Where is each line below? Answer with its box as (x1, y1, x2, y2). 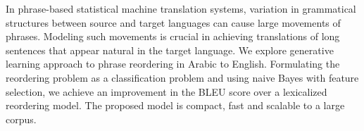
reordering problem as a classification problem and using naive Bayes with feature (6, 70, 359, 85)
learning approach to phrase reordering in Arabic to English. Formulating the (6, 56, 340, 71)
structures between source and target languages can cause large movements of (6, 15, 341, 30)
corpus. (6, 111, 37, 126)
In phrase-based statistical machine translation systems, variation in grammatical (6, 1, 356, 15)
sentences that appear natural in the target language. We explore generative (6, 42, 334, 57)
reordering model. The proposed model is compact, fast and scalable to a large (6, 98, 345, 113)
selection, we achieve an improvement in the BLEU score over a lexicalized (6, 84, 327, 99)
